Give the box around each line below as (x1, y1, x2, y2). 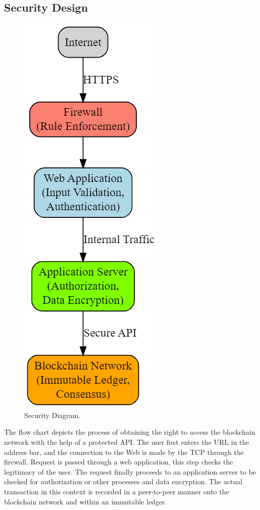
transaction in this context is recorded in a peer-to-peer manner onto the (4, 486, 229, 496)
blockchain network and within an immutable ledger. (4, 496, 167, 506)
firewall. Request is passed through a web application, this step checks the (4, 456, 233, 467)
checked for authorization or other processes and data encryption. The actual (4, 476, 243, 487)
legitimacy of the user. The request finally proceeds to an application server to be (4, 466, 256, 477)
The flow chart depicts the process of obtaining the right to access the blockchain (4, 427, 255, 437)
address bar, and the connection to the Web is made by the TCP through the (4, 446, 244, 457)
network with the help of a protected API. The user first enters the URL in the (4, 436, 249, 447)
